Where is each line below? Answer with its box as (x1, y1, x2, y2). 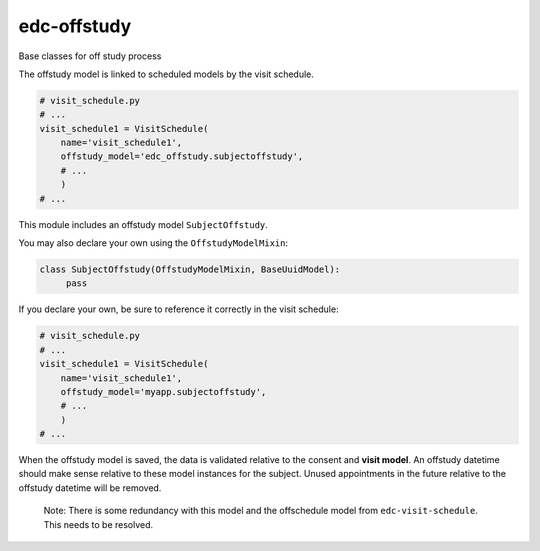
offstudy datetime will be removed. (18, 481, 162, 494)
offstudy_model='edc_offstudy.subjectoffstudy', (60, 151, 304, 162)
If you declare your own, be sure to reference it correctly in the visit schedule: (18, 303, 339, 315)
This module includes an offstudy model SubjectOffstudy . (18, 218, 269, 230)
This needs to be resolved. (43, 518, 154, 530)
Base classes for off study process (18, 50, 162, 62)
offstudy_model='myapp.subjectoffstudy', (60, 386, 267, 397)
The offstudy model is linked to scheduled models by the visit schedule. (18, 68, 315, 80)
